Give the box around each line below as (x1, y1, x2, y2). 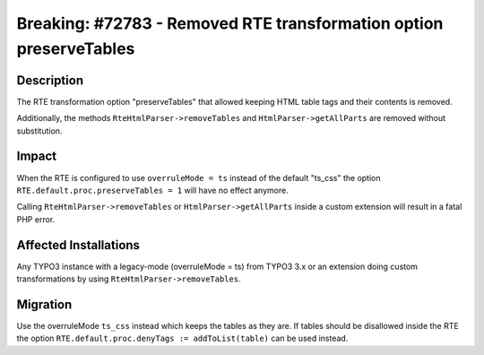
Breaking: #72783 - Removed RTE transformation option (16, 13, 444, 33)
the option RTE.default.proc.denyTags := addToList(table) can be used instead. (16, 333, 349, 344)
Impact (16, 149, 57, 164)
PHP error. (16, 213, 56, 224)
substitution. (16, 126, 63, 136)
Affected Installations (16, 238, 141, 253)
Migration (16, 297, 73, 312)
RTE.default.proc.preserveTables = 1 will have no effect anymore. (16, 185, 289, 195)
